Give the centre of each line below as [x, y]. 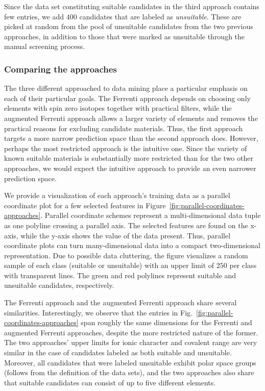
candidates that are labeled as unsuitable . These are [160, 16]
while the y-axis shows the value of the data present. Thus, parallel [126, 235]
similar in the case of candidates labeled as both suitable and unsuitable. [118, 352]
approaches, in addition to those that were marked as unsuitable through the [125, 36]
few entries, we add [34, 16]
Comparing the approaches [61, 69]
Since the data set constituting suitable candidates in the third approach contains [132, 6]
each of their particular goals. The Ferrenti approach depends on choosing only [127, 98]
